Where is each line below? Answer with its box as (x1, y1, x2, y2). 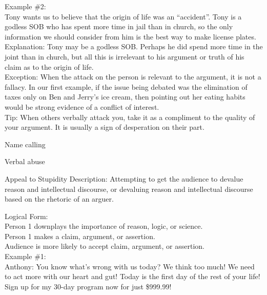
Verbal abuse (5, 156, 45, 167)
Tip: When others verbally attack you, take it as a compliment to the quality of (5, 111, 255, 122)
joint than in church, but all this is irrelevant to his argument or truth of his (5, 51, 244, 62)
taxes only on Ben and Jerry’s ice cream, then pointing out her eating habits (5, 91, 245, 102)
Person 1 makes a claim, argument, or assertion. (5, 230, 155, 241)
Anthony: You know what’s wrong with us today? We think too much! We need (5, 261, 255, 271)
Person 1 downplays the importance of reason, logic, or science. (5, 221, 203, 231)
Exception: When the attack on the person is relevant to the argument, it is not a (5, 71, 261, 82)
